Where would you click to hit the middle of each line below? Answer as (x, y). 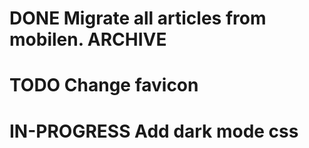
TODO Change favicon (104, 85)
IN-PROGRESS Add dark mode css (154, 131)
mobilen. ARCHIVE (88, 39)
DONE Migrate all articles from (138, 18)
